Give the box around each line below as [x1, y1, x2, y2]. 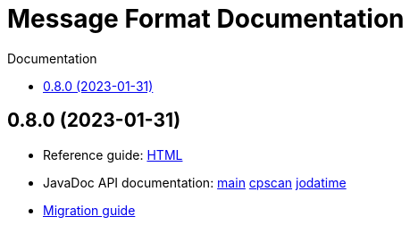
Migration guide [43, 202, 136, 218]
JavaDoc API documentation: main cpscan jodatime [43, 174, 347, 190]
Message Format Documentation [7, 4, 405, 34]
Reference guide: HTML [43, 146, 183, 162]
